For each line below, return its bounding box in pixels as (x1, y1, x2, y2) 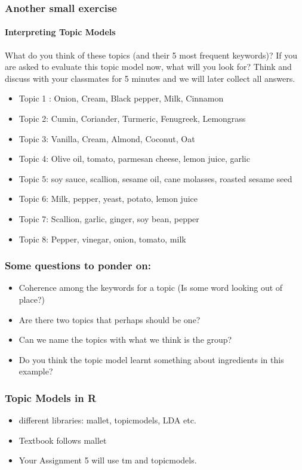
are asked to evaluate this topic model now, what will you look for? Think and (5, 60, 292, 73)
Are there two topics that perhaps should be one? (19, 313, 201, 325)
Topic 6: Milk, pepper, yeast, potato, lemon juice (19, 192, 198, 205)
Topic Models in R (5, 390, 97, 405)
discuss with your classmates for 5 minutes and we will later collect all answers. (5, 72, 295, 84)
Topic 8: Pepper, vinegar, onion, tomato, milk (19, 232, 186, 245)
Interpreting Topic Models (5, 26, 116, 38)
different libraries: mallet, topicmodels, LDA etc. (19, 414, 196, 426)
